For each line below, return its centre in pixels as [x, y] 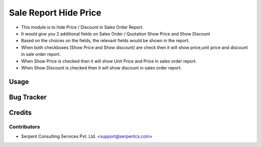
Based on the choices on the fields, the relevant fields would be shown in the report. [105, 41]
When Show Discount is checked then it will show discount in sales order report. [101, 67]
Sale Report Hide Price [55, 13]
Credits [20, 112]
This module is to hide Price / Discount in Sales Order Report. [82, 27]
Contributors [25, 127]
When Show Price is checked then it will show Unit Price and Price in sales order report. [109, 61]
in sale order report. [41, 54]
